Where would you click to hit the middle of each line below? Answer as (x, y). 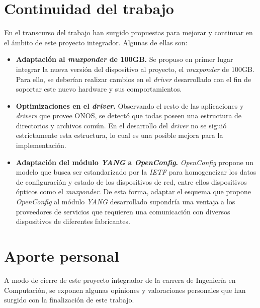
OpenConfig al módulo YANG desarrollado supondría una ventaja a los (125, 202)
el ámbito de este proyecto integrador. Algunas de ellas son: (96, 42)
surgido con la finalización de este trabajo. (69, 300)
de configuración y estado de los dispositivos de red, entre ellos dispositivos (131, 181)
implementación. (41, 145)
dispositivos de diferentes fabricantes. (73, 221)
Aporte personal (62, 256)
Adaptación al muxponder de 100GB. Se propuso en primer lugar (124, 59)
